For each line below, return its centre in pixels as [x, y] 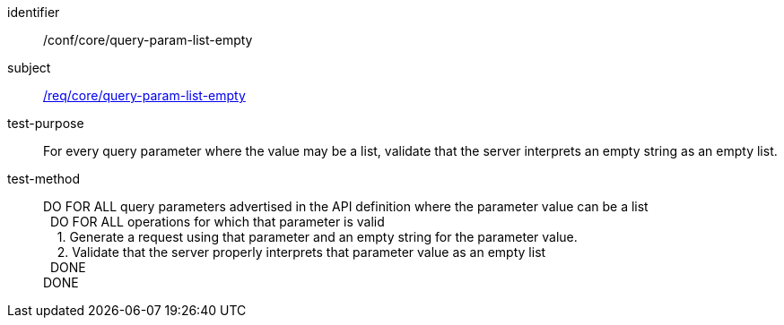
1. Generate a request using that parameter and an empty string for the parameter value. [317, 237]
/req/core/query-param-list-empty [144, 95]
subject [29, 68]
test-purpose [46, 123]
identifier [34, 12]
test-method [44, 179]
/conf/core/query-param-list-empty [148, 40]
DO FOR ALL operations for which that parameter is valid [217, 222]
